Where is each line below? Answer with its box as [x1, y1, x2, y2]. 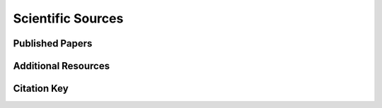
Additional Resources [13, 60, 110, 72]
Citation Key [13, 83, 69, 95]
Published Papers [13, 37, 93, 49]
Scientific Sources [13, 11, 124, 26]
